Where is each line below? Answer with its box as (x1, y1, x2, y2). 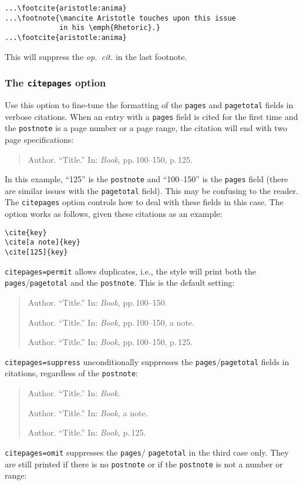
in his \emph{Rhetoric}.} (59, 24, 160, 32)
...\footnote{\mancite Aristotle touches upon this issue (5, 14, 236, 22)
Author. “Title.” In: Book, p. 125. (28, 426, 146, 439)
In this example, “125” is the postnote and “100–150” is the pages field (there (5, 173, 288, 185)
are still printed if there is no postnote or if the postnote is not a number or (5, 457, 283, 470)
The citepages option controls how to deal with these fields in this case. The (5, 196, 284, 208)
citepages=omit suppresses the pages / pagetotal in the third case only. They (5, 446, 289, 458)
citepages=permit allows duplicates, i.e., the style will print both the (5, 265, 256, 277)
